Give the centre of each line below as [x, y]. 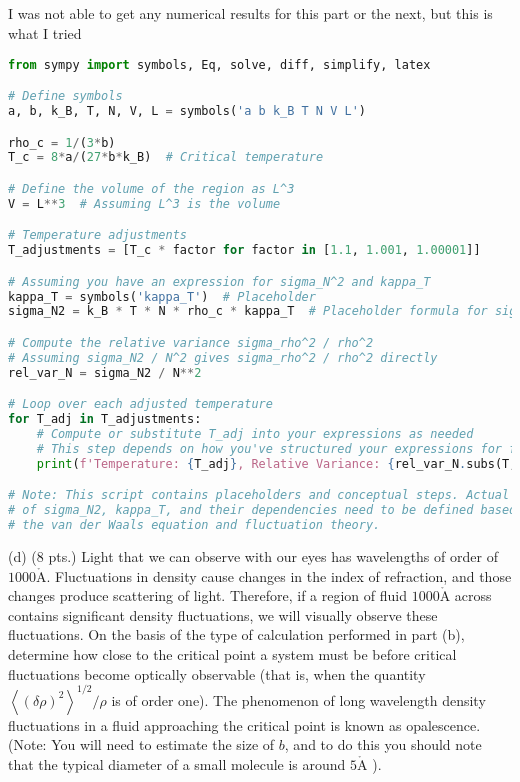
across [473, 595]
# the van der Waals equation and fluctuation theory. [194, 525]
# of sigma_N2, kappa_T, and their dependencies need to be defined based [262, 510]
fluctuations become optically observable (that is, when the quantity [217, 673]
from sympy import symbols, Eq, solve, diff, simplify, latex [219, 64]
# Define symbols [65, 96]
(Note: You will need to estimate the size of [141, 744]
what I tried [45, 32]
